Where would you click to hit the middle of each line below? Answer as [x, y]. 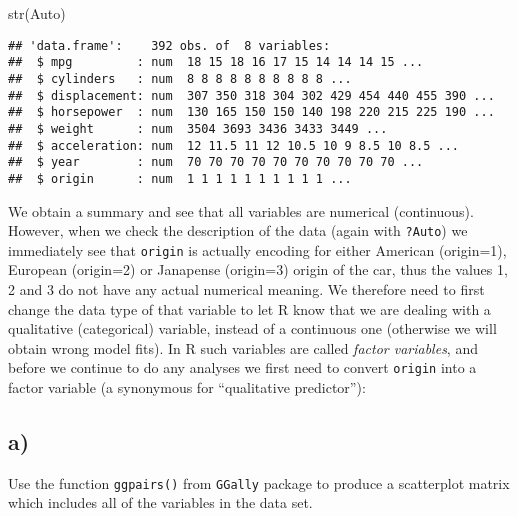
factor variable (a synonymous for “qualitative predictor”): [187, 387]
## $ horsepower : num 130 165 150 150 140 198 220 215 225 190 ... [251, 112]
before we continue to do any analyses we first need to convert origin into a [242, 367]
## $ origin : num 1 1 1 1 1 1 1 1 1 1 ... [180, 178]
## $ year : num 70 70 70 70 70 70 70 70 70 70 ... [216, 162]
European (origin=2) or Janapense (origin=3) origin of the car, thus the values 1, [258, 269]
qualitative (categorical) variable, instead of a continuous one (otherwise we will [252, 328]
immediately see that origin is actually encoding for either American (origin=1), [257, 249]
